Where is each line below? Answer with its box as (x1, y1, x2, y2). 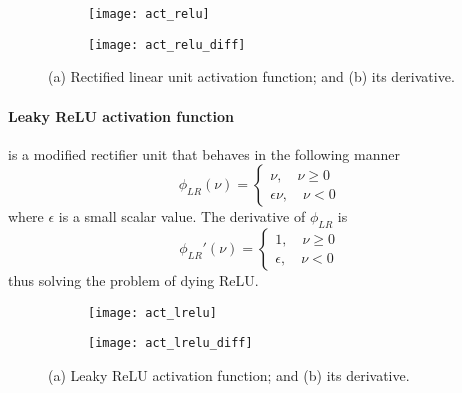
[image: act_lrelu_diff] (88, 336, 253, 351)
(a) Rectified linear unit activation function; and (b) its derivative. (48, 66, 455, 87)
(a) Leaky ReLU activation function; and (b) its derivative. (48, 365, 410, 385)
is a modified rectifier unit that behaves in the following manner (8, 143, 400, 164)
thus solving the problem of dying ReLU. (8, 270, 259, 291)
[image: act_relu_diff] (88, 37, 246, 52)
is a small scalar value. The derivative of (58, 206, 306, 227)
